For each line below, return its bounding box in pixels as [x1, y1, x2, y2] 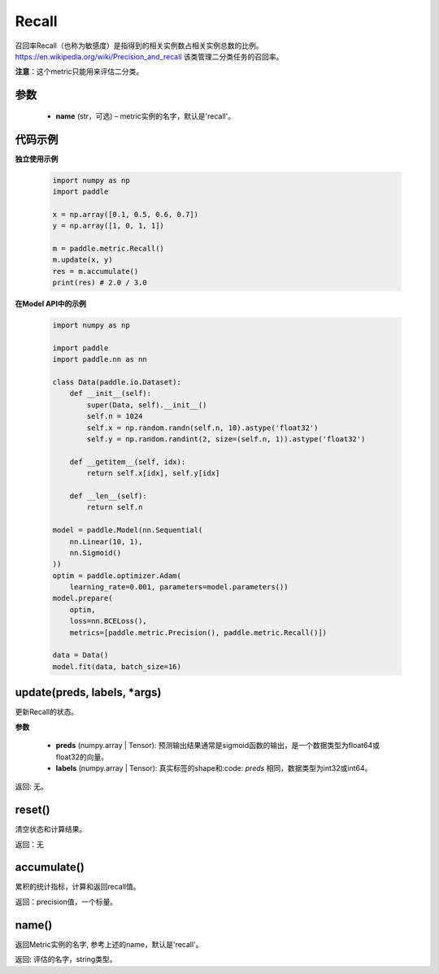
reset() [15, 803, 50, 817]
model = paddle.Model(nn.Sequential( [52, 525, 203, 535]
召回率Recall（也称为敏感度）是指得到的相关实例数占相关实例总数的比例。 [15, 41, 263, 50]
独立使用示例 [15, 154, 59, 163]
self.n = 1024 [86, 411, 143, 421]
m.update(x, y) [52, 255, 113, 264]
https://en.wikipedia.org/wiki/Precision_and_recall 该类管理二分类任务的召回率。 [15, 51, 284, 61]
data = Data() [52, 650, 109, 660]
